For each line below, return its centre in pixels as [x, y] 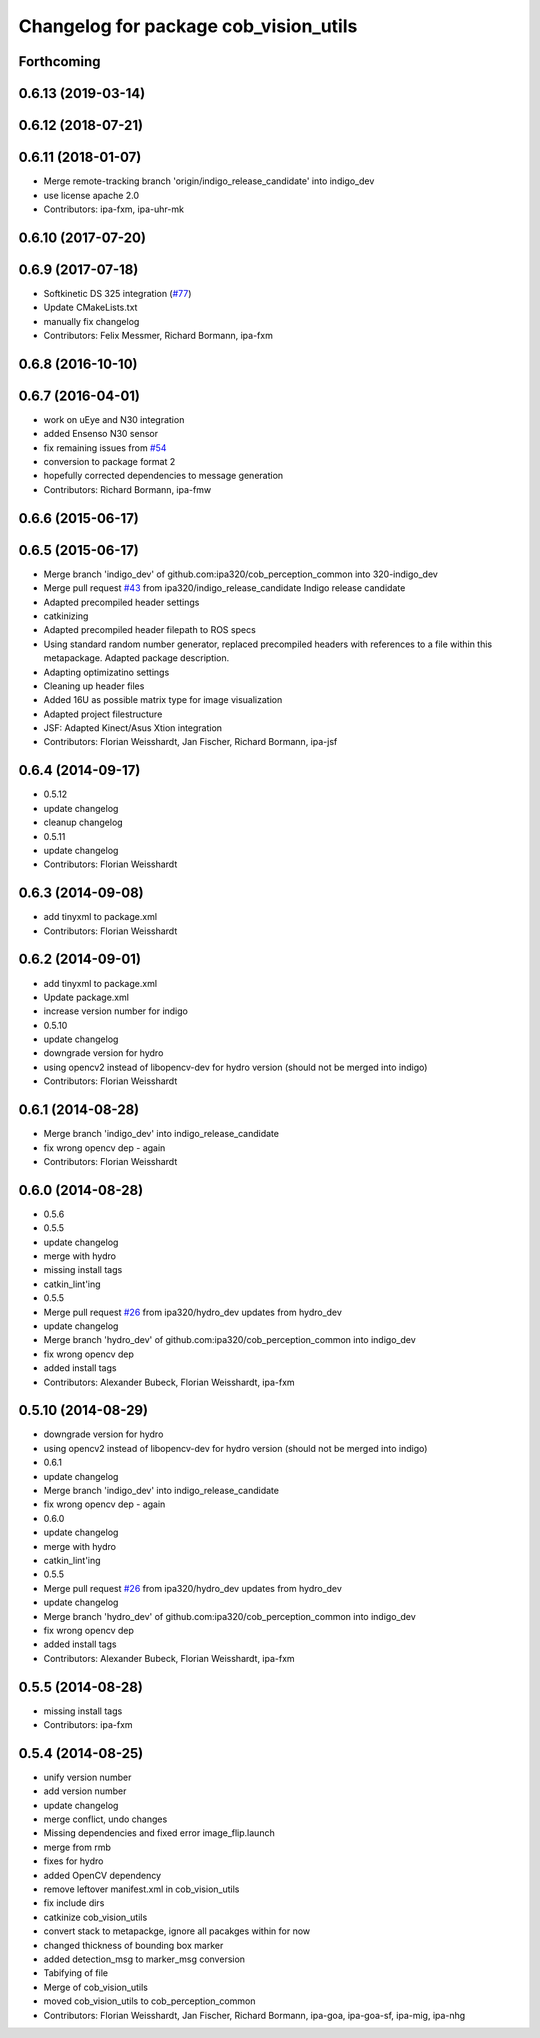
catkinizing [66, 616]
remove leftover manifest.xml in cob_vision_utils [141, 1889]
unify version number [87, 1777]
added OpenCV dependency [102, 1875]
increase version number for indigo [116, 1011]
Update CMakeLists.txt [90, 307]
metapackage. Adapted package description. [136, 658]
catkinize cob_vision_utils [95, 1917]
